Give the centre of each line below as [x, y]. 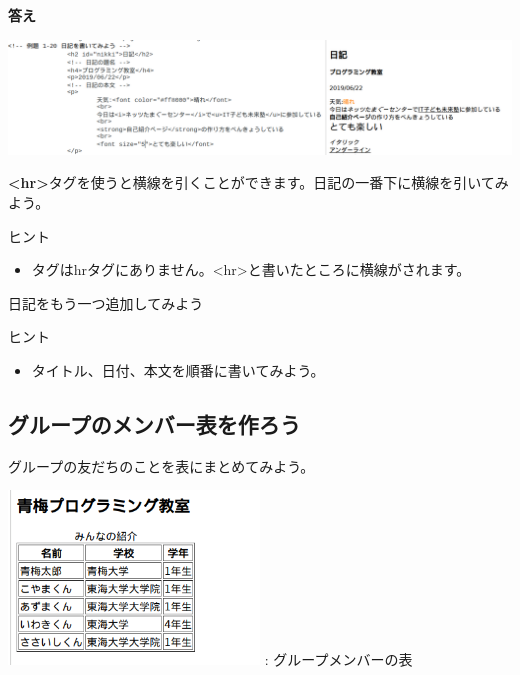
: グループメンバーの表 [338, 658]
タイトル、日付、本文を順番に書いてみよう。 [178, 369]
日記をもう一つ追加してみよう [106, 302]
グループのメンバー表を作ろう [154, 423]
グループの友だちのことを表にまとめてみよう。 [161, 465]
